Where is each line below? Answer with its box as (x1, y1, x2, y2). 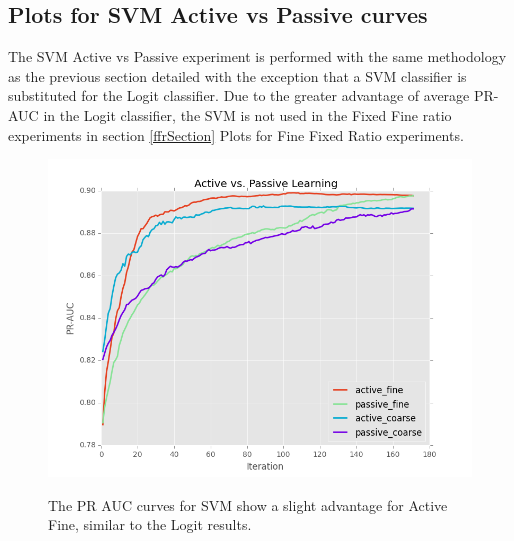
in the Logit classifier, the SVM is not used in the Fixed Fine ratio (43, 104, 452, 125)
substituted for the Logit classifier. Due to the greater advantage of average (8, 85, 470, 106)
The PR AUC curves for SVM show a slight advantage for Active (48, 494, 448, 515)
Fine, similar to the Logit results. (48, 514, 252, 535)
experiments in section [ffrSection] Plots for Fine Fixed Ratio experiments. (8, 124, 464, 145)
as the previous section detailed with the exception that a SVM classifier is (8, 65, 467, 86)
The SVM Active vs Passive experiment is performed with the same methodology (8, 46, 507, 67)
